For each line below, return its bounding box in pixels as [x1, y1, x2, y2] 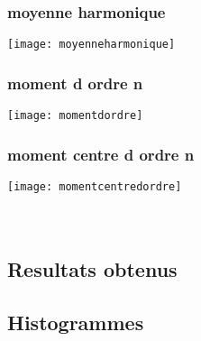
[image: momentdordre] [7, 109, 143, 123]
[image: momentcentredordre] [7, 180, 182, 193]
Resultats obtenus [7, 255, 178, 283]
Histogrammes [7, 308, 144, 336]
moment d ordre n [7, 71, 143, 94]
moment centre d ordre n [7, 143, 195, 165]
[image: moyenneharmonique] [7, 38, 176, 51]
